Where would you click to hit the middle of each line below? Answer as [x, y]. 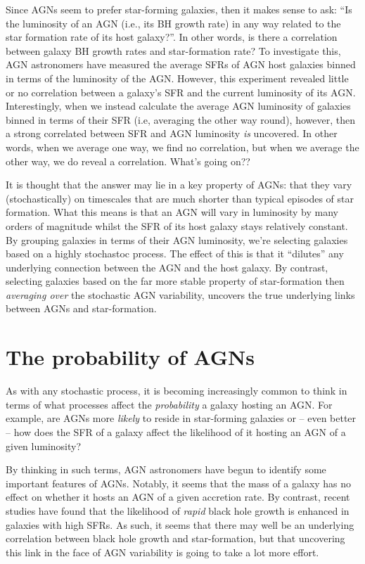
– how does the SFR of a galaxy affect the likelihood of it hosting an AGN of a [176, 431]
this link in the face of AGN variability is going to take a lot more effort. [162, 552]
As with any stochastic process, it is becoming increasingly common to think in [177, 391]
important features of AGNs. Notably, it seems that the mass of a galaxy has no [179, 483]
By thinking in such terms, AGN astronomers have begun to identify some [166, 469]
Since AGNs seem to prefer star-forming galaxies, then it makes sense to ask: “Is [179, 9]
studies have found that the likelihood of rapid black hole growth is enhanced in [178, 510]
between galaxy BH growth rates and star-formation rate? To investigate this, [173, 50]
